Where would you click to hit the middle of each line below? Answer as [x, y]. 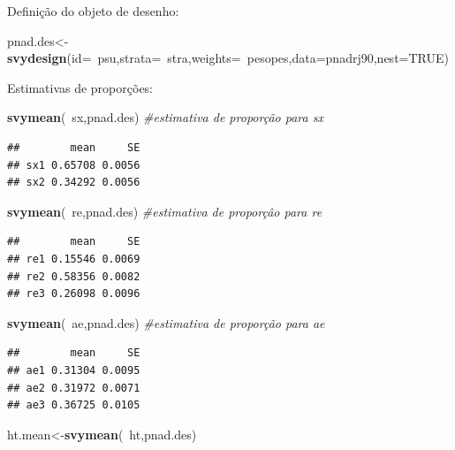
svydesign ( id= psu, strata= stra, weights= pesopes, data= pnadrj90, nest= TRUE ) [228, 58]
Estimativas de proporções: [80, 87]
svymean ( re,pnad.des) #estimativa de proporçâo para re [165, 211]
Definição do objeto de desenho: [93, 11]
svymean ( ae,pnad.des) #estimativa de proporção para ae [166, 322]
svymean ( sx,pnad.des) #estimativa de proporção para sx [165, 117]
